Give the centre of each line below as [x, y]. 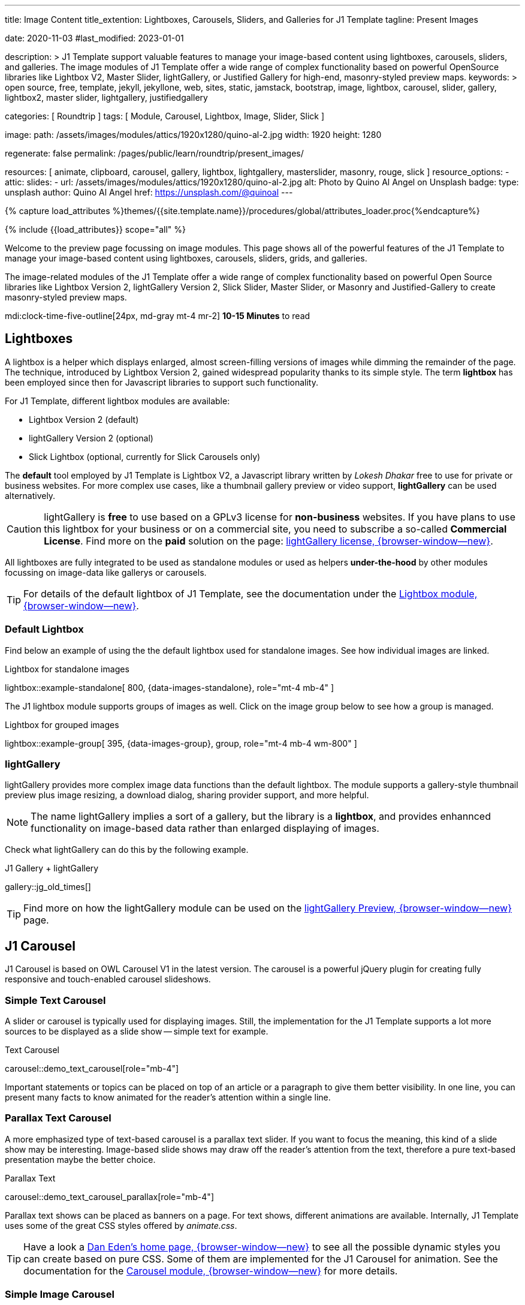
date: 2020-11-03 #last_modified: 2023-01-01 [94, 38]
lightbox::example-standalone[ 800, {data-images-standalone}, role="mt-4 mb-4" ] [170, 687]
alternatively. [30, 495]
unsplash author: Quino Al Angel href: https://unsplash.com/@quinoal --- [149, 192]
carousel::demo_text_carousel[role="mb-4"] [92, 1068]
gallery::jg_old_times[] [48, 887]
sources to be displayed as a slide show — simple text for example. [137, 1031]
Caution [24, 529]
